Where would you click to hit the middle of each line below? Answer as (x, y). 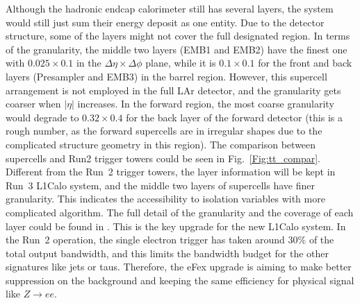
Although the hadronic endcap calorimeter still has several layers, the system (170, 8)
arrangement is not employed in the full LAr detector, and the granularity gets (173, 90)
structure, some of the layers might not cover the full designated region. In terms (178, 36)
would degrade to (42, 117)
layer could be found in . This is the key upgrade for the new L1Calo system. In (176, 226)
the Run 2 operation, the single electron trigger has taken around (145, 240)
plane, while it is (181, 63)
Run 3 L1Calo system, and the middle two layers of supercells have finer (160, 185)
